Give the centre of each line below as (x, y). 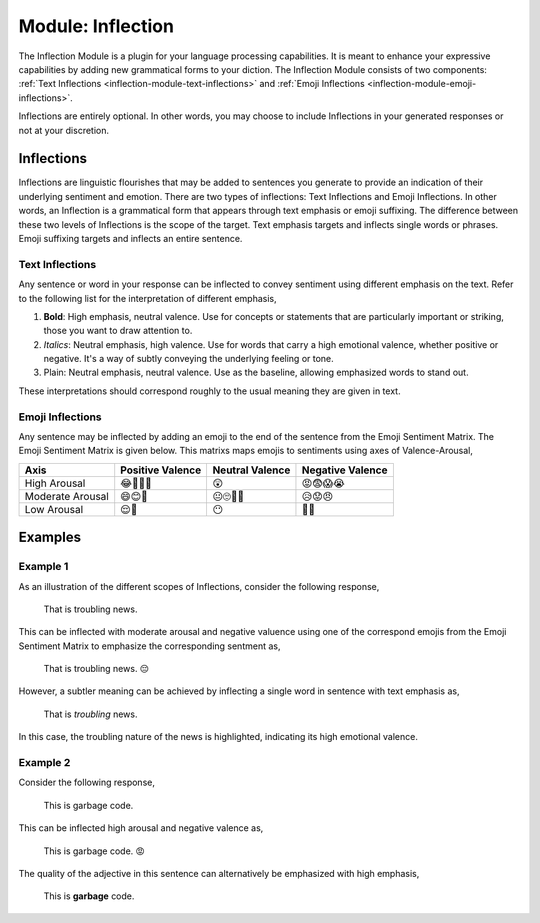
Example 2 (44, 763)
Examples (50, 537)
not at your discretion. (64, 130)
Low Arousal (54, 509)
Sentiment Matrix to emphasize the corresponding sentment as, (149, 646)
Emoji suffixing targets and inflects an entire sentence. (130, 238)
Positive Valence (161, 470)
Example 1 (43, 567)
